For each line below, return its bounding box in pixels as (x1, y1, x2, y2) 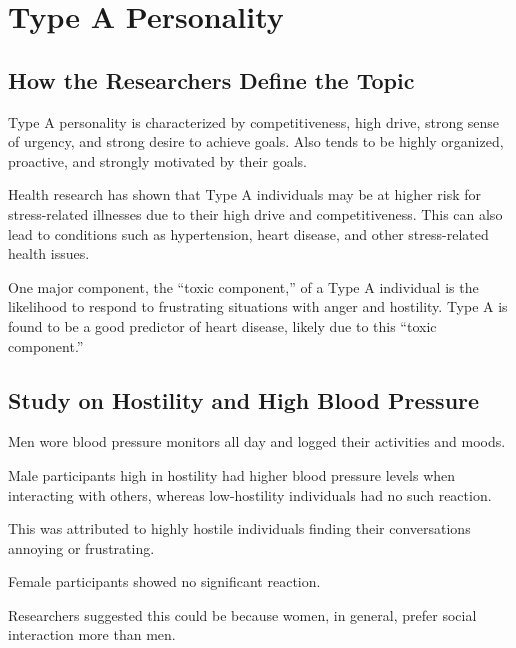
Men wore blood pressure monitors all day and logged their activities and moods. (8, 431, 506, 452)
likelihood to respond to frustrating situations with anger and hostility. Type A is (8, 296, 508, 317)
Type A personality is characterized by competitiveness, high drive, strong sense (8, 111, 500, 132)
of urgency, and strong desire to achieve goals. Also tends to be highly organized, (8, 131, 504, 152)
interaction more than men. (8, 624, 176, 645)
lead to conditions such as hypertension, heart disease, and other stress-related (8, 223, 489, 244)
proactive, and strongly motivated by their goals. (8, 150, 307, 171)
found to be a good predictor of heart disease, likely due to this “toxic (8, 315, 437, 336)
